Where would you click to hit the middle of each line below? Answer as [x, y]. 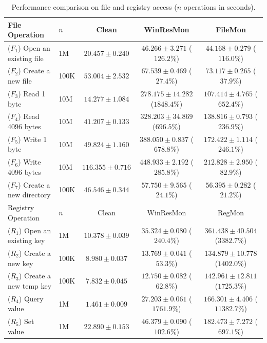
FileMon [231, 29]
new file [20, 81]
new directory [29, 195]
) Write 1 [33, 139]
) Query [31, 298]
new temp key [30, 286]
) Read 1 [32, 93]
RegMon [231, 212]
